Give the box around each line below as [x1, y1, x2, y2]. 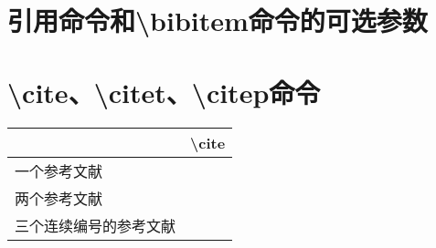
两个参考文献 [15, 187, 103, 209]
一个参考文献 [15, 160, 103, 181]
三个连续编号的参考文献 [15, 214, 176, 236]
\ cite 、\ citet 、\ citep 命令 [7, 73, 321, 110]
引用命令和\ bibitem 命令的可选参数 [7, 2, 428, 39]
